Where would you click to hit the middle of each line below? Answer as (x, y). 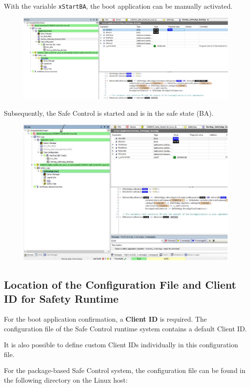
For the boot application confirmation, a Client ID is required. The (105, 319)
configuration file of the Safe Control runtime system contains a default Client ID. (125, 328)
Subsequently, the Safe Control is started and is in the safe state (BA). (109, 113)
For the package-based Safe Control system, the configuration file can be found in (125, 370)
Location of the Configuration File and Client (120, 284)
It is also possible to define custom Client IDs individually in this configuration (121, 345)
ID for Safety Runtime (61, 299)
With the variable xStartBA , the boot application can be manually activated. (118, 6)
